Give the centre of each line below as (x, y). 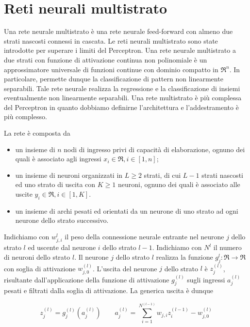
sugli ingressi (206, 279)
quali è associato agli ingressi (58, 159)
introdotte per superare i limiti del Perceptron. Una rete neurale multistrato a (120, 50)
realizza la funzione (184, 257)
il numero (227, 247)
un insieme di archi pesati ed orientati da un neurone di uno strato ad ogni (127, 210)
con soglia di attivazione (40, 268)
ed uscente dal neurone (62, 247)
